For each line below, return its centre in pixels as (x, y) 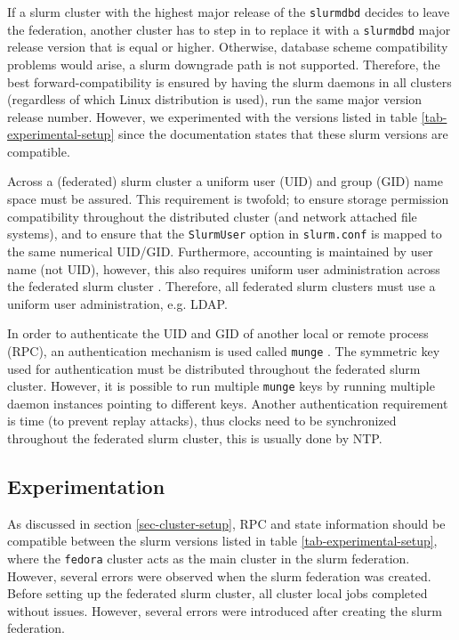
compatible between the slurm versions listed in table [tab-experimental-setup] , (222, 541)
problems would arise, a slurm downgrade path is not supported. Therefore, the (224, 64)
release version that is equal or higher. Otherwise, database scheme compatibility (228, 47)
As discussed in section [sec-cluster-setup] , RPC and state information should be (226, 523)
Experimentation (86, 486)
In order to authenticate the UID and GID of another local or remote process (218, 333)
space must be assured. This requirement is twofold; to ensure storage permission (228, 199)
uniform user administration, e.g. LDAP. (117, 303)
